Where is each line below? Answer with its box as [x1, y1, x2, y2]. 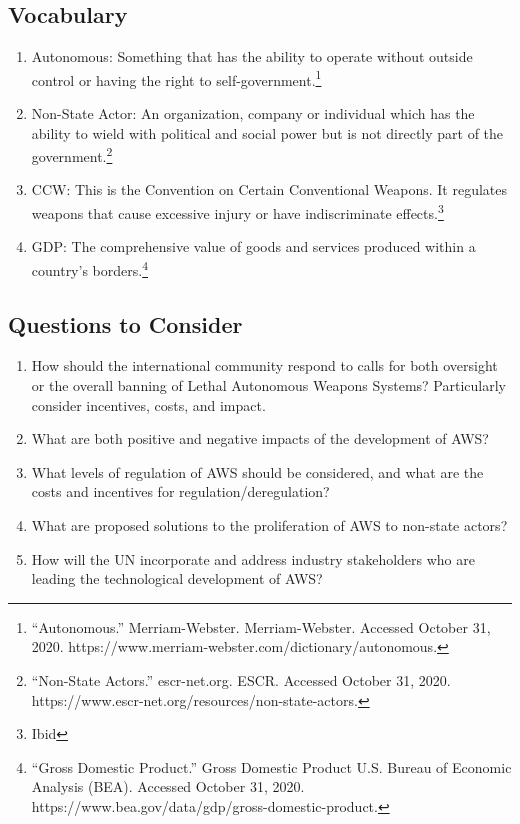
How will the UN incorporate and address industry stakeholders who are [31, 548, 475, 569]
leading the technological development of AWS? [31, 568, 323, 589]
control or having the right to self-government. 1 [31, 66, 322, 90]
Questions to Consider [8, 308, 243, 339]
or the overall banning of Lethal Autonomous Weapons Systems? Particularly [31, 374, 506, 395]
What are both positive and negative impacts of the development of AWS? [31, 428, 489, 449]
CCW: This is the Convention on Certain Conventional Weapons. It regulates [31, 179, 508, 200]
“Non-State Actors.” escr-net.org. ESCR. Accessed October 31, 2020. [31, 669, 451, 690]
